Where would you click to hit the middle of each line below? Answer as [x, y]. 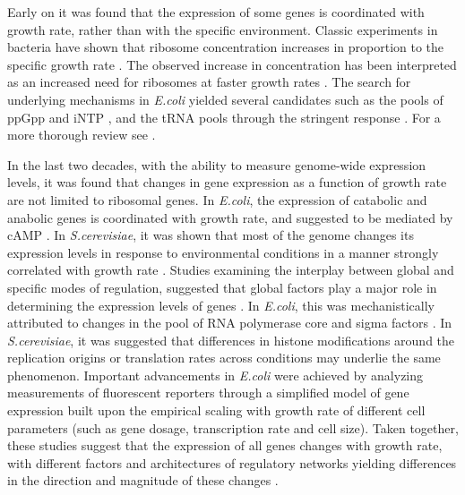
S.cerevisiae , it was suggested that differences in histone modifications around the [231, 340]
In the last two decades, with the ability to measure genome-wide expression [217, 164]
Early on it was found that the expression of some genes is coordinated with [216, 12]
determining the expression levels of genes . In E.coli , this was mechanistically [221, 305]
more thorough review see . [82, 135]
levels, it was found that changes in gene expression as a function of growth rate [227, 182]
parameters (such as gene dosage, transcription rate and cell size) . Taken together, [233, 427]
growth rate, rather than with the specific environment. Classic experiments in [223, 29]
